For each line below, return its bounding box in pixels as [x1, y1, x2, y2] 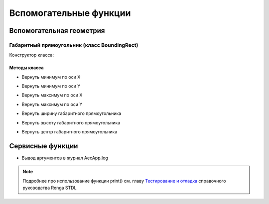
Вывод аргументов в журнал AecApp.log [21, 155, 108, 161]
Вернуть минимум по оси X [21, 74, 81, 80]
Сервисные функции [9, 142, 78, 150]
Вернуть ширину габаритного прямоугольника [21, 110, 122, 116]
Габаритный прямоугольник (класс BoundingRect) [9, 41, 138, 48]
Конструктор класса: [9, 52, 54, 58]
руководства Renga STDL [22, 185, 77, 191]
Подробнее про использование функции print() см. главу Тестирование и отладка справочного [22, 178, 226, 184]
